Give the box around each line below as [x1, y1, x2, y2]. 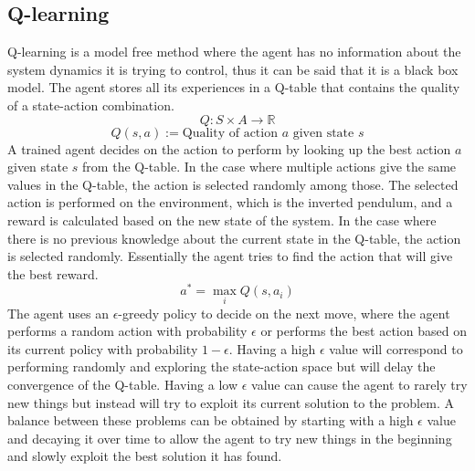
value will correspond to [329, 339, 463, 358]
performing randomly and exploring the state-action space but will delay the [7, 357, 436, 376]
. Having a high [228, 339, 316, 358]
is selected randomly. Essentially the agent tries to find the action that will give [7, 246, 453, 266]
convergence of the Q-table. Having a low [7, 375, 238, 393]
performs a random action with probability [7, 321, 248, 340]
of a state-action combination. [7, 95, 174, 114]
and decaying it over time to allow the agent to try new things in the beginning [7, 428, 452, 447]
